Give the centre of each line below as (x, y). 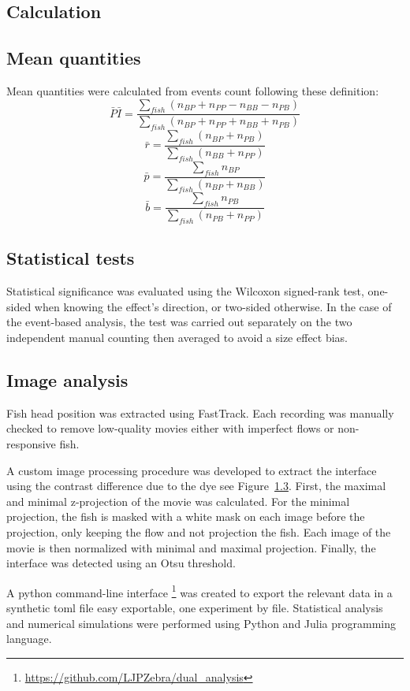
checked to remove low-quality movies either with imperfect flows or (170, 428)
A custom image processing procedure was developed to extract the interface (192, 470)
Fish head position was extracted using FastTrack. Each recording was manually (200, 412)
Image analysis (67, 380)
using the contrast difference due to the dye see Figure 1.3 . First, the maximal (196, 486)
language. (29, 639)
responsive (31, 444)
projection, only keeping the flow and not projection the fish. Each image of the (199, 532)
